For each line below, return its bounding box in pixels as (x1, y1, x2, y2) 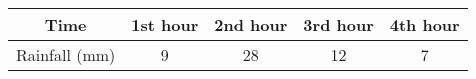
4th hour (389, 13, 460, 36)
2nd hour (214, 13, 288, 36)
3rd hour (303, 13, 374, 36)
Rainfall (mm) (16, 43, 116, 66)
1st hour (131, 13, 199, 36)
